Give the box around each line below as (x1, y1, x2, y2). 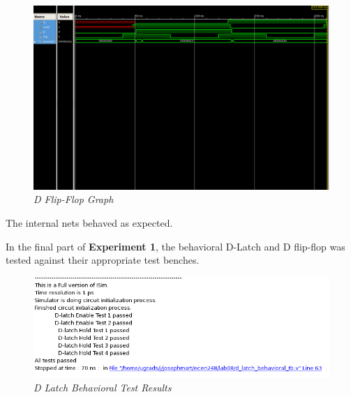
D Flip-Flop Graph (33, 192, 114, 207)
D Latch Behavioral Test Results (33, 380, 172, 394)
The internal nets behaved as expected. (6, 215, 173, 230)
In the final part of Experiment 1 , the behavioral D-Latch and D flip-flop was (6, 239, 345, 253)
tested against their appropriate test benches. (6, 253, 200, 267)
